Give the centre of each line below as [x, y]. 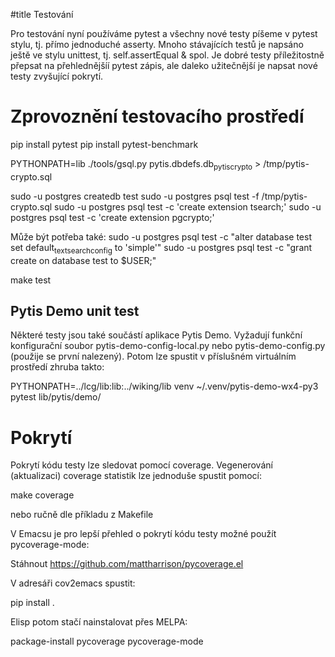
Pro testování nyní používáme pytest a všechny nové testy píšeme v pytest [164, 33]
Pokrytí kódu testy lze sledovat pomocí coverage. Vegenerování [141, 465]
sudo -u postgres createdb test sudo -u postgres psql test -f [135, 196]
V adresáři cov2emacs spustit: [73, 583]
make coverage [42, 495]
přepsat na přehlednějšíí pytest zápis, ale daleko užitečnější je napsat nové [164, 65]
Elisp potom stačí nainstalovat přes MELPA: [99, 622]
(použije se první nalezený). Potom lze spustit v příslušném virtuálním [153, 356]
